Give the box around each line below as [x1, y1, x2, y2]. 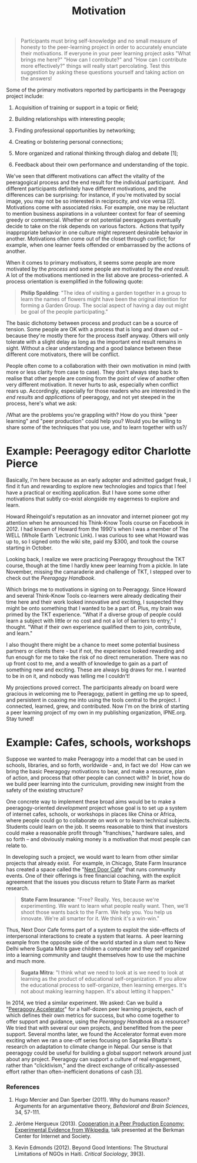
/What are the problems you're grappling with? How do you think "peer [6, 411, 178, 419]
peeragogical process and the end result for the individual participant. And [6, 179, 188, 186]
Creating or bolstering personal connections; [14, 139, 123, 146]
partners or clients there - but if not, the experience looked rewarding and [6, 647, 185, 655]
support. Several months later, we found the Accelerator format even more [6, 1030, 186, 1038]
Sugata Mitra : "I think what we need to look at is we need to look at [20, 969, 184, 976]
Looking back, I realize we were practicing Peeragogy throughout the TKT [6, 556, 185, 563]
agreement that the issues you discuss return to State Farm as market [6, 878, 175, 885]
